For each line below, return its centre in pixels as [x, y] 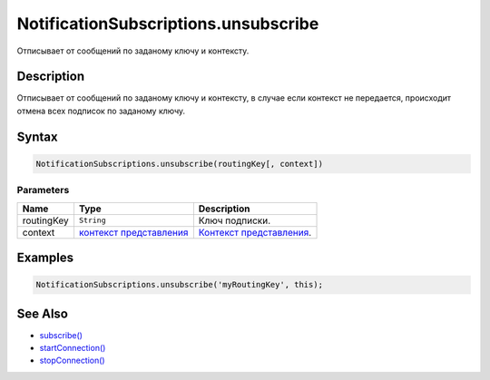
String [92, 221]
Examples [45, 258]
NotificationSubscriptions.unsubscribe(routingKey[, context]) [180, 164]
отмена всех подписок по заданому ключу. [101, 111]
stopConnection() [72, 361]
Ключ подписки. [235, 220]
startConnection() [73, 348]
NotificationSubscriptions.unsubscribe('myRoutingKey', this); [180, 285]
